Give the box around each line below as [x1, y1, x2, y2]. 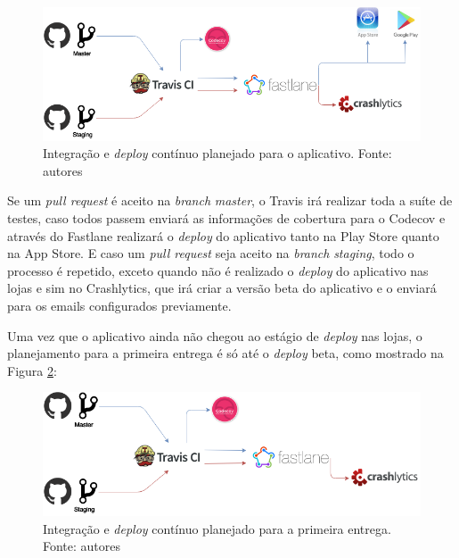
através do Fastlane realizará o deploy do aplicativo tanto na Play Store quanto [7, 226, 439, 245]
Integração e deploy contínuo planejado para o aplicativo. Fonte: [43, 144, 392, 162]
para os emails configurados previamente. [7, 296, 232, 314]
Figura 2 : [7, 361, 57, 379]
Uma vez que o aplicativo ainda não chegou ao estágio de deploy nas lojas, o [7, 326, 422, 345]
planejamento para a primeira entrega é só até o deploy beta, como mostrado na [7, 344, 444, 362]
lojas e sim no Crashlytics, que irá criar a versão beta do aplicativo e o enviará [7, 279, 437, 297]
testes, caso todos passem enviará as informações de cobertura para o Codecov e [7, 209, 446, 228]
